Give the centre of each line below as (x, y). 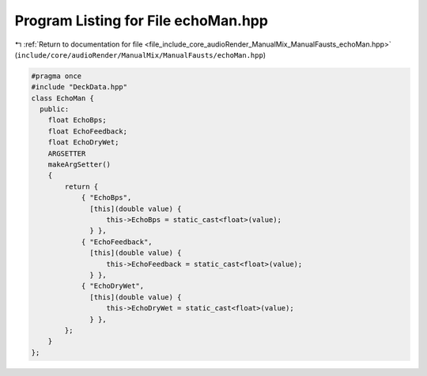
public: (55, 109)
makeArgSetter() (79, 165)
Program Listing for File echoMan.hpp (142, 21)
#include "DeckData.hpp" (79, 87)
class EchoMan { (63, 98)
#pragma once (57, 76)
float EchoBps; (77, 120)
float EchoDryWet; (83, 143)
